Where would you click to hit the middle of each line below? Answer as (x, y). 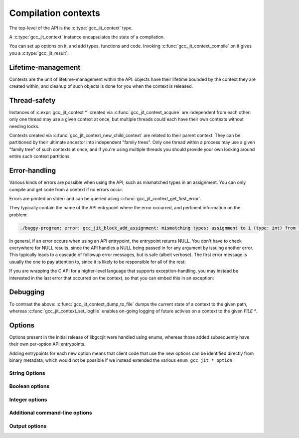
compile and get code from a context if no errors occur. (66, 189)
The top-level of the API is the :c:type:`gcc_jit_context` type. (71, 28)
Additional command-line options (51, 413)
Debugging (27, 292)
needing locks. (24, 126)
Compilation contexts (55, 13)
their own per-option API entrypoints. (47, 344)
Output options (28, 426)
